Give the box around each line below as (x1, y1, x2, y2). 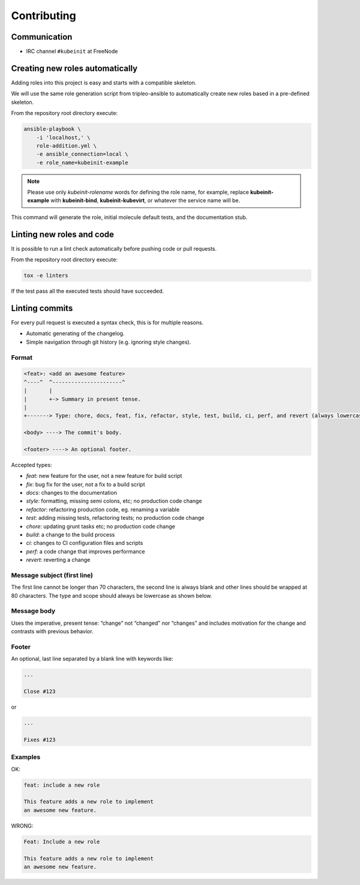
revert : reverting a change (26, 556, 91, 564)
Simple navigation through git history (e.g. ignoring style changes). (26, 338, 191, 345)
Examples (11, 753, 41, 761)
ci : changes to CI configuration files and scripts (26, 540, 143, 547)
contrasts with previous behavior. (11, 628, 94, 635)
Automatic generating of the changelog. (26, 330, 125, 337)
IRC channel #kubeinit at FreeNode (26, 48, 118, 55)
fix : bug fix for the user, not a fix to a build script (26, 480, 145, 488)
